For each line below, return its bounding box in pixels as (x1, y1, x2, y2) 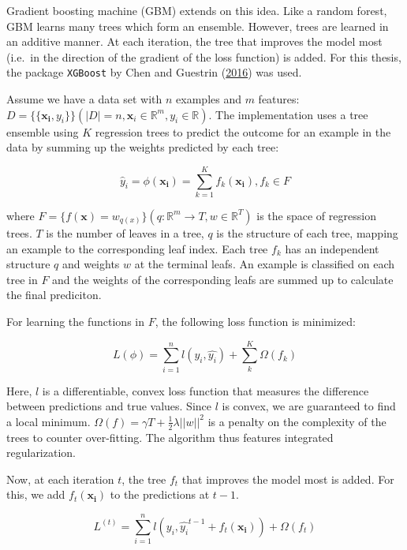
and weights (62, 256, 120, 272)
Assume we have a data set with (6, 91, 162, 107)
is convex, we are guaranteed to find (222, 398, 396, 414)
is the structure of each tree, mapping (216, 224, 398, 241)
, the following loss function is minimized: (155, 312, 356, 329)
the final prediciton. (6, 286, 102, 303)
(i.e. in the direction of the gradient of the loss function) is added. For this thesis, (6, 48, 401, 65)
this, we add (6, 486, 65, 503)
